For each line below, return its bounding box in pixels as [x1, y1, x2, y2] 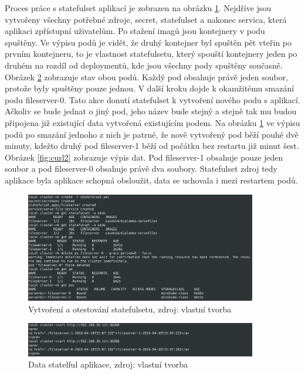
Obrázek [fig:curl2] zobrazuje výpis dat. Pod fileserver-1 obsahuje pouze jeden [5, 151, 283, 163]
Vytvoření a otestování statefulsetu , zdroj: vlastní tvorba [28, 302, 232, 315]
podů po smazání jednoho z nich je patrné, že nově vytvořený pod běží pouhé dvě [5, 128, 299, 140]
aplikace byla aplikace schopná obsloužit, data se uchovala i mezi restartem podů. [5, 174, 298, 186]
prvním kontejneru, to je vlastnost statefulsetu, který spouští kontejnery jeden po [5, 47, 297, 60]
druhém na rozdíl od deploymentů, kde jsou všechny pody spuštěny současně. [5, 59, 283, 71]
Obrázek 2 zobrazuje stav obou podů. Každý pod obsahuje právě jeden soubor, [5, 70, 289, 83]
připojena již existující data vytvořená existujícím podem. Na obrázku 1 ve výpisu [5, 116, 300, 128]
